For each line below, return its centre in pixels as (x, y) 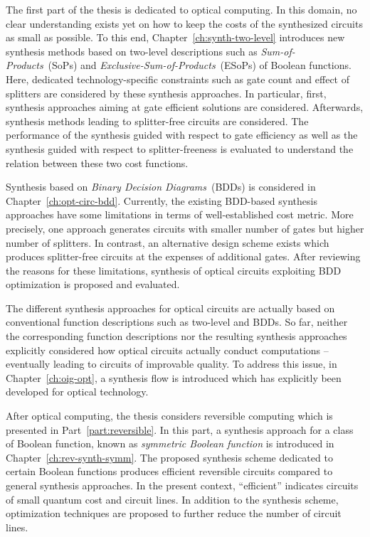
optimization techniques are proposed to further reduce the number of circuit (174, 513)
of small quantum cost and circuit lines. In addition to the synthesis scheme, (172, 499)
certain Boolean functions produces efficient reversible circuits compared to (169, 471)
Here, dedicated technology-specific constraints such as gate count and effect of (178, 79)
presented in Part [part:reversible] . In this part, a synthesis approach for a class (180, 429)
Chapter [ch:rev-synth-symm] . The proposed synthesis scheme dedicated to (169, 457)
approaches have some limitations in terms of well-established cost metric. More (180, 214)
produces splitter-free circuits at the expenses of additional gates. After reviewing (183, 256)
